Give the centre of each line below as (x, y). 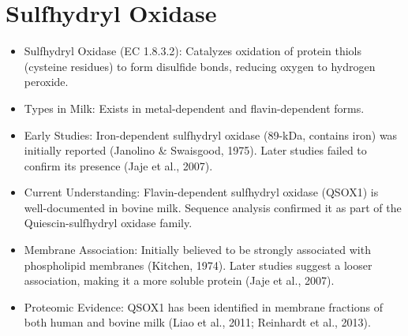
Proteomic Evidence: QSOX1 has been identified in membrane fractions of (203, 306)
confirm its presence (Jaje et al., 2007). (118, 165)
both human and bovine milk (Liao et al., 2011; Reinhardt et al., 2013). (197, 322)
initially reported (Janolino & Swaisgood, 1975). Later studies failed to (195, 150)
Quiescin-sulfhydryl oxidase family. (108, 223)
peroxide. (46, 82)
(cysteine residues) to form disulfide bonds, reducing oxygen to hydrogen (200, 66)
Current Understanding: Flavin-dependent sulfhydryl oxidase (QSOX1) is (201, 192)
